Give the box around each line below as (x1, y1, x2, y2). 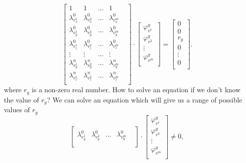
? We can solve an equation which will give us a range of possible (47, 94, 243, 104)
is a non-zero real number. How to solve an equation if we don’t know (32, 84, 241, 95)
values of (4, 104, 30, 115)
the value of (4, 94, 39, 104)
